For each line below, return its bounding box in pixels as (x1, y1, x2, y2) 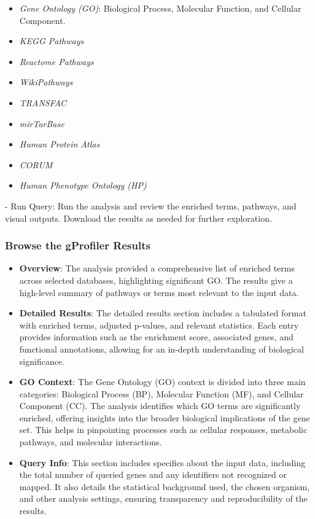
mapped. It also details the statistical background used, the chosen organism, (19, 480, 310, 493)
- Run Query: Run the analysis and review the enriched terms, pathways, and (5, 199, 297, 212)
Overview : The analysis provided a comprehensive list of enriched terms (19, 262, 295, 275)
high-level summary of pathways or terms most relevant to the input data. (19, 286, 299, 299)
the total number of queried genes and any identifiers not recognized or (19, 468, 287, 481)
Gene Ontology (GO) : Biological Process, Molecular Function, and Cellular (19, 2, 301, 14)
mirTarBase (19, 117, 64, 130)
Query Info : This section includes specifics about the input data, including (19, 456, 306, 469)
